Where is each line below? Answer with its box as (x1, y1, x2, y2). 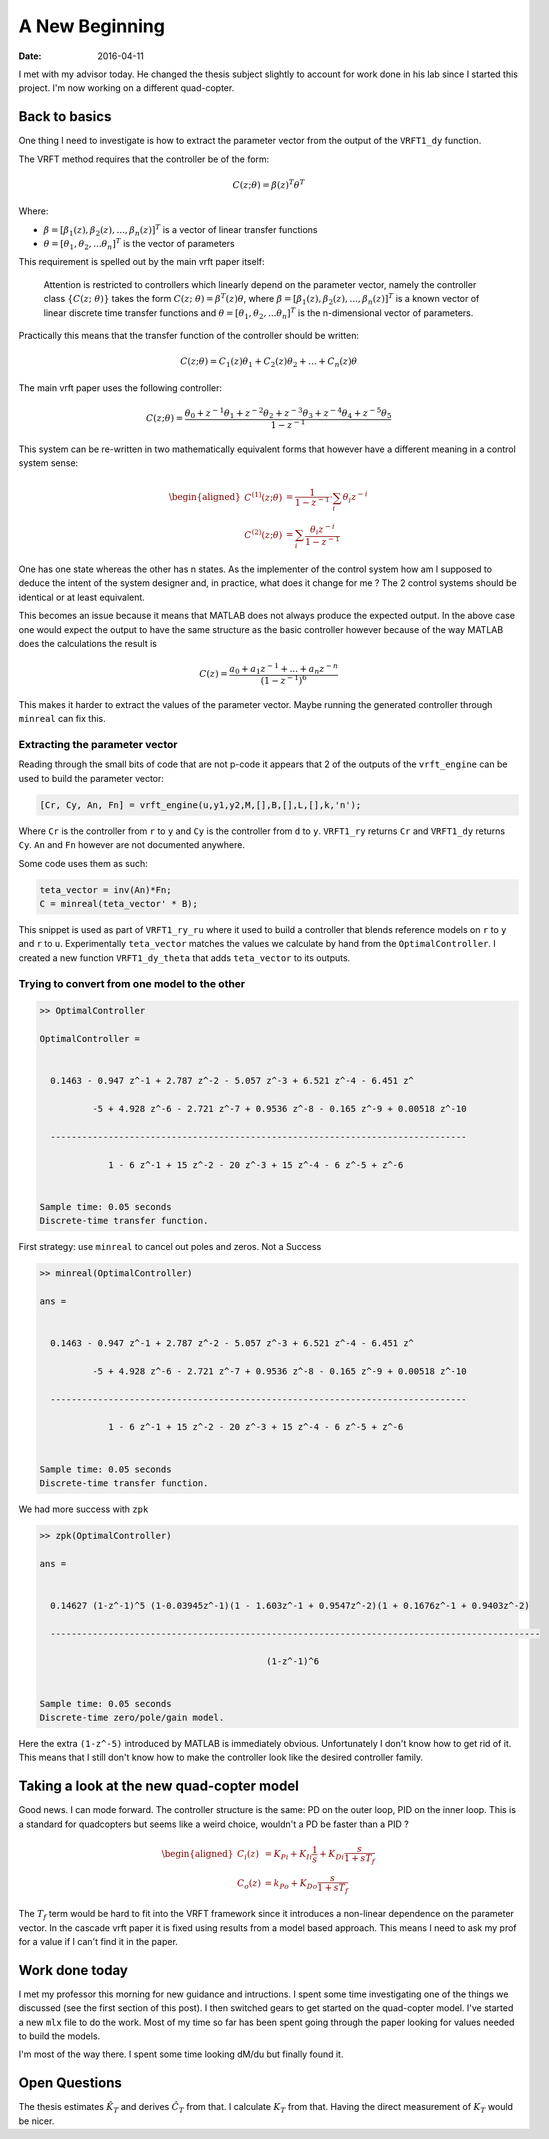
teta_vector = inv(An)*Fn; (39, 884, 172, 895)
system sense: (18, 457, 79, 469)
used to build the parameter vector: (18, 772, 165, 784)
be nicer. (18, 2115, 55, 2127)
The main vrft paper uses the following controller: (18, 381, 223, 394)
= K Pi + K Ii (264, 1848, 313, 1862)
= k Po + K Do (264, 1878, 318, 1891)
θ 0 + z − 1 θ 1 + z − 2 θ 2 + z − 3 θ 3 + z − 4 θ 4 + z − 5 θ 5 (184, 405, 392, 421)
